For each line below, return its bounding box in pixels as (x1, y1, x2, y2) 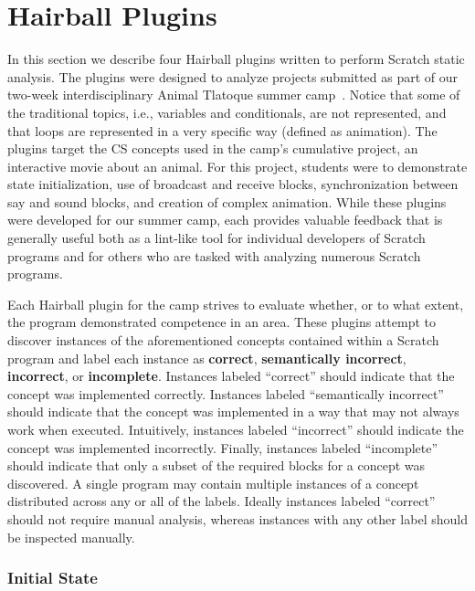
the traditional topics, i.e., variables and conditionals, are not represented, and (7, 102, 447, 121)
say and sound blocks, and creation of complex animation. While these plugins (7, 192, 447, 211)
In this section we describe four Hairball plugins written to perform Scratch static (7, 49, 465, 69)
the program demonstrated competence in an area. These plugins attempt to (7, 312, 436, 332)
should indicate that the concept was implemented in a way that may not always (7, 402, 459, 421)
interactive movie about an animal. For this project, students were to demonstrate (7, 156, 468, 175)
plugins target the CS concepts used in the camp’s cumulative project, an (7, 139, 418, 158)
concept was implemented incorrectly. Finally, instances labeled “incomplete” (7, 438, 438, 457)
